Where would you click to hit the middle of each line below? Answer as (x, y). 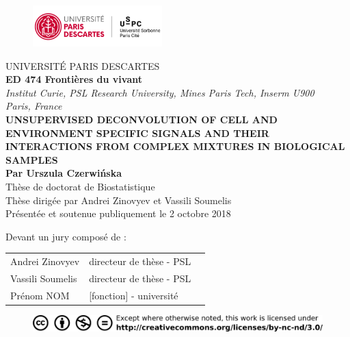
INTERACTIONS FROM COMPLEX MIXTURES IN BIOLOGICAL (175, 146)
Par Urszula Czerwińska (64, 173)
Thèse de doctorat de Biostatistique (80, 187)
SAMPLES (32, 159)
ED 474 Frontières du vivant (74, 79)
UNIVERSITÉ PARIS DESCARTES (83, 65)
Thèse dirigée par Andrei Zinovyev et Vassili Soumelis (119, 200)
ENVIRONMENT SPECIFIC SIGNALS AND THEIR (137, 133)
